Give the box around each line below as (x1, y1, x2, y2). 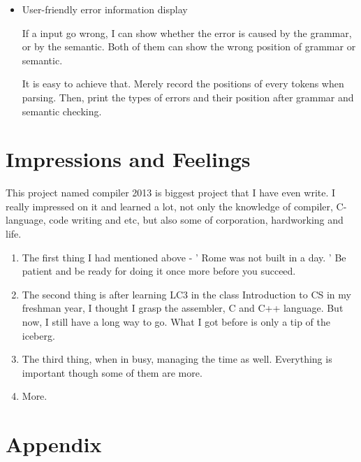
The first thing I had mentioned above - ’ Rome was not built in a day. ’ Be (22, 250, 346, 264)
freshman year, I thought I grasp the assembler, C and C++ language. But (22, 301, 344, 315)
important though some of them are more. (22, 365, 202, 380)
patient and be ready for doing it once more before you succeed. (22, 264, 296, 278)
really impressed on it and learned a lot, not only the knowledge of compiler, (6, 198, 333, 213)
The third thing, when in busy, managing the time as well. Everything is (22, 352, 332, 366)
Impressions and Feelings (6, 145, 251, 173)
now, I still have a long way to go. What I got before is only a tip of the (22, 315, 330, 329)
